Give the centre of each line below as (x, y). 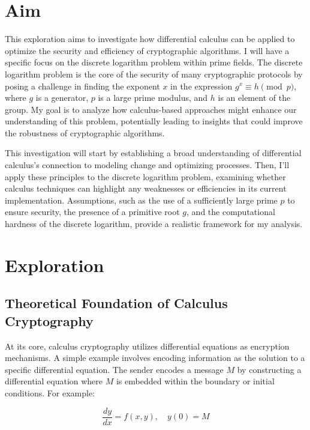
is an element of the (254, 98)
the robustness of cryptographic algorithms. (85, 132)
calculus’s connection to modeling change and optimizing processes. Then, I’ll (147, 165)
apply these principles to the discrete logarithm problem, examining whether (145, 176)
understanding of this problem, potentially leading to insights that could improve (154, 121)
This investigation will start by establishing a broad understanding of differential (153, 153)
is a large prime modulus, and (153, 98)
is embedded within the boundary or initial (195, 381)
